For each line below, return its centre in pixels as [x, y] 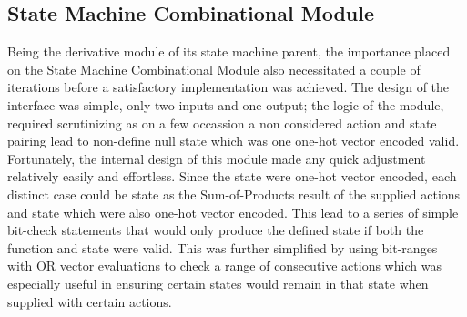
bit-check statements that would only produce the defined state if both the [216, 230]
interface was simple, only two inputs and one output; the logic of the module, [226, 104]
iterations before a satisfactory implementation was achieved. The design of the [228, 87]
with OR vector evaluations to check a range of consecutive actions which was [224, 266]
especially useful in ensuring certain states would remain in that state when [218, 283]
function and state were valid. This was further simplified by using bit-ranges [223, 247]
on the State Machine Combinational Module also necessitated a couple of [214, 69]
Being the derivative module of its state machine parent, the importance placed [229, 51]
